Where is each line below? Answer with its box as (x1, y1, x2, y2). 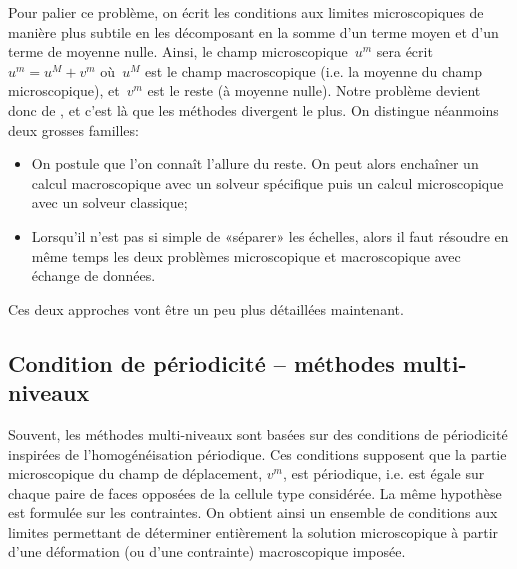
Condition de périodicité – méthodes (8, 347, 395, 378)
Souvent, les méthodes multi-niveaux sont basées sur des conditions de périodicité (8, 423, 508, 444)
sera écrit (376, 41, 433, 62)
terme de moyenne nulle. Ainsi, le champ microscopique (8, 41, 348, 62)
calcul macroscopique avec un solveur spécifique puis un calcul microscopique (31, 172, 504, 193)
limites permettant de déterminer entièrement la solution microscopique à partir (8, 521, 499, 542)
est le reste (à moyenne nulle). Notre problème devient (147, 80, 481, 101)
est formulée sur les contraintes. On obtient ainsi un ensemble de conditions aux (8, 502, 498, 523)
